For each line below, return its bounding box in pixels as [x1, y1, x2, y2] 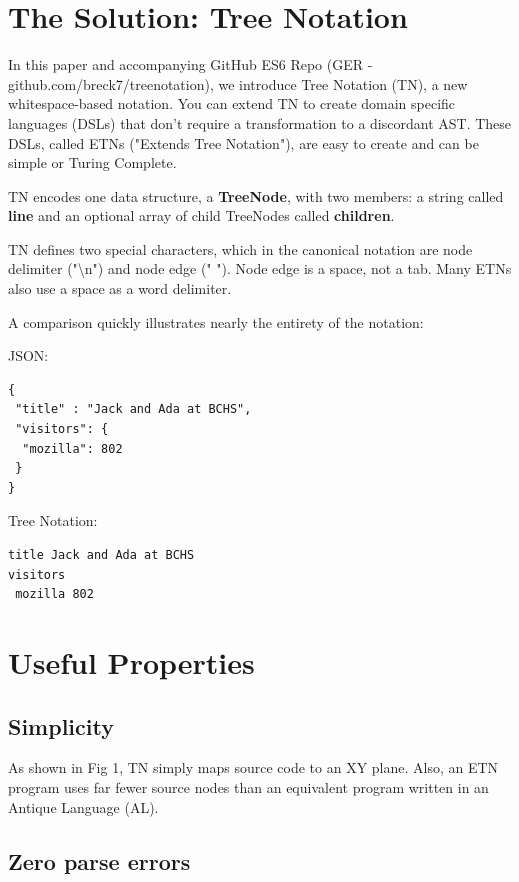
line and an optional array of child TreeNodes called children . [8, 205, 395, 226]
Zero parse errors [8, 845, 191, 876]
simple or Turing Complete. [8, 152, 177, 173]
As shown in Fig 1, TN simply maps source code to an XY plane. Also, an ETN [8, 757, 499, 778]
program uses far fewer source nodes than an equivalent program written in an [8, 776, 489, 797]
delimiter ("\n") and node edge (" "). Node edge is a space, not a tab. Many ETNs [8, 258, 512, 279]
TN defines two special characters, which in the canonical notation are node [8, 238, 473, 259]
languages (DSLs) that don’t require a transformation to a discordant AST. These [8, 112, 512, 133]
